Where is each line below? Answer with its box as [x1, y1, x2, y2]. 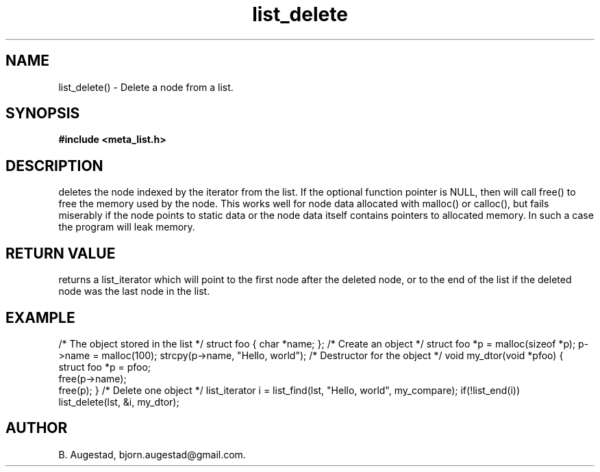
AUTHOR [5, 419, 68, 437]
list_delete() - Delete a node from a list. [58, 81, 234, 93]
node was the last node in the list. [58, 285, 210, 298]
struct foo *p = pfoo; [58, 360, 151, 373]
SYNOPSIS [5, 105, 80, 122]
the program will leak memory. [58, 221, 195, 233]
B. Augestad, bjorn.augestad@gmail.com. [58, 448, 246, 460]
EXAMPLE [5, 309, 75, 326]
